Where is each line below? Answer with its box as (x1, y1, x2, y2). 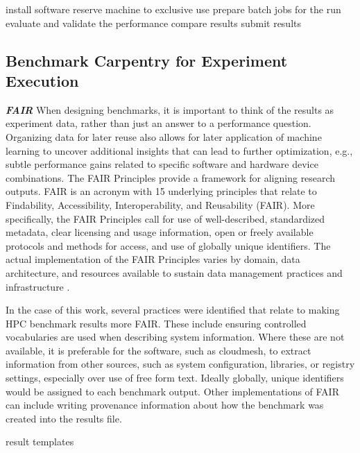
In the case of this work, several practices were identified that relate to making (6, 302, 340, 317)
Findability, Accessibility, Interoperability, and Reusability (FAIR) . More (6, 197, 315, 212)
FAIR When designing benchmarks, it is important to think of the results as (6, 102, 334, 117)
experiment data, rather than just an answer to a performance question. (6, 116, 311, 130)
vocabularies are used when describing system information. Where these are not (6, 330, 345, 344)
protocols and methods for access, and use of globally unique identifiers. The (6, 238, 331, 253)
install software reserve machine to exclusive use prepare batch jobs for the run (6, 2, 341, 16)
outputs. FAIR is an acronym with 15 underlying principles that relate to (6, 184, 317, 198)
